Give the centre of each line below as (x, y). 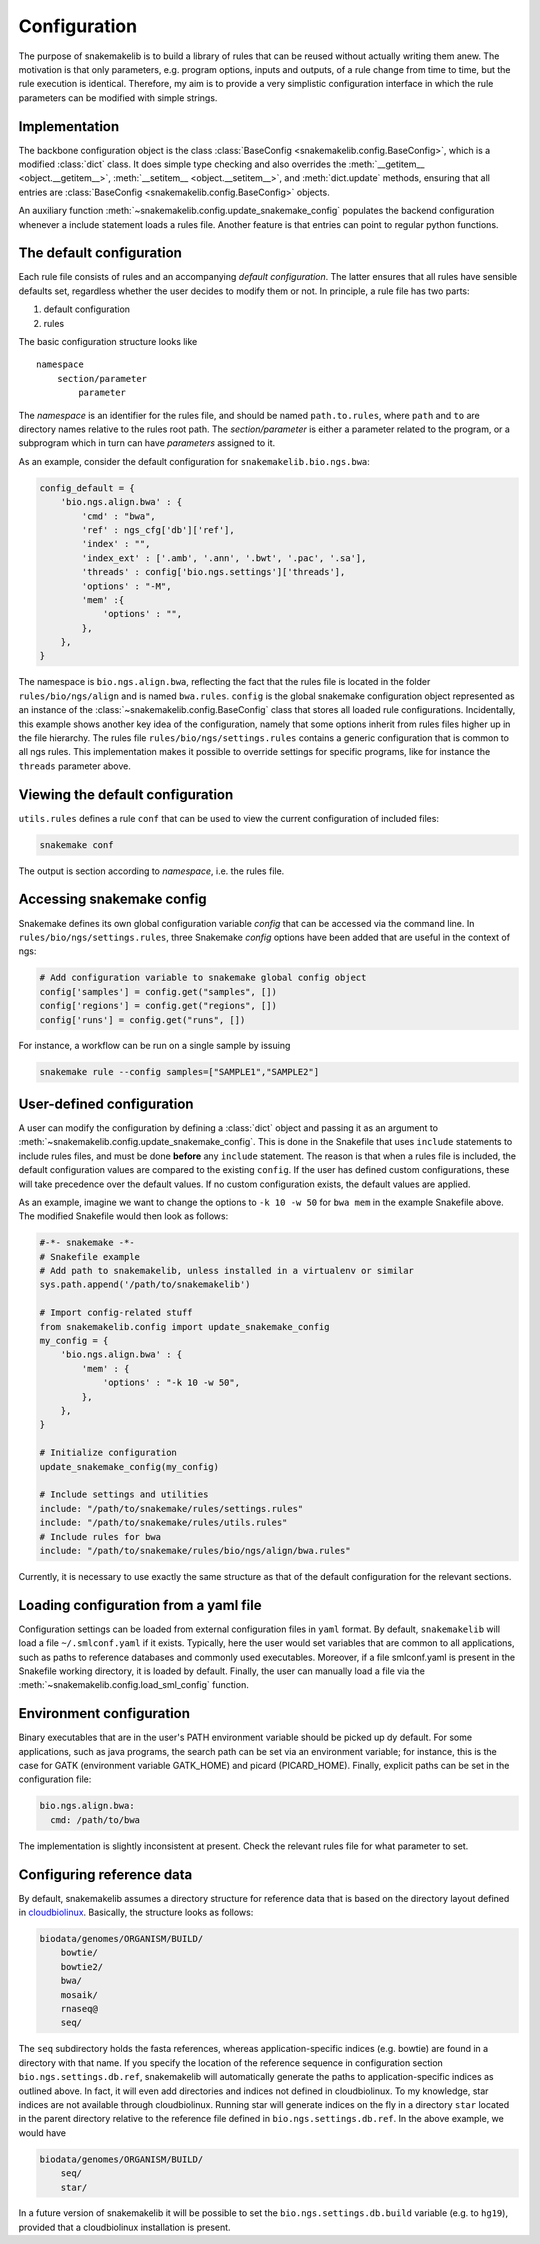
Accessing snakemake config (112, 899)
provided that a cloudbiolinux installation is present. (124, 2227)
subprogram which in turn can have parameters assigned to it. (147, 443)
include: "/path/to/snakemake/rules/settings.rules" (171, 1508)
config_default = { (87, 488)
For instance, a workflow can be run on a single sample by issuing (154, 1046)
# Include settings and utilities (124, 1494)
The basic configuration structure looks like (108, 342)
